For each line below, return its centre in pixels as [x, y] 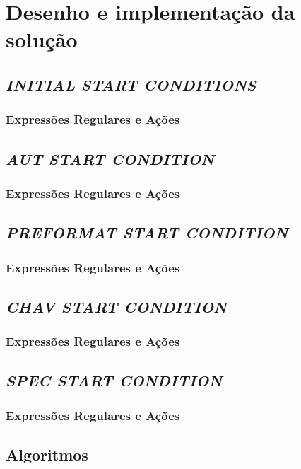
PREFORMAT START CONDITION [147, 232]
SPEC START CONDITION [114, 380]
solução [42, 39]
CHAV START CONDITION [116, 306]
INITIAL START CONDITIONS [131, 84]
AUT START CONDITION [110, 158]
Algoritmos [47, 454]
